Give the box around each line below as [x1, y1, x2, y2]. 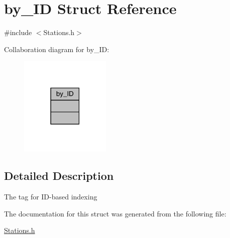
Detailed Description [4, 168, 114, 183]
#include [4, 27, 32, 38]
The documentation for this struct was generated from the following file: [4, 208, 226, 218]
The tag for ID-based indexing [4, 191, 97, 201]
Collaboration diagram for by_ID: [4, 44, 109, 54]
